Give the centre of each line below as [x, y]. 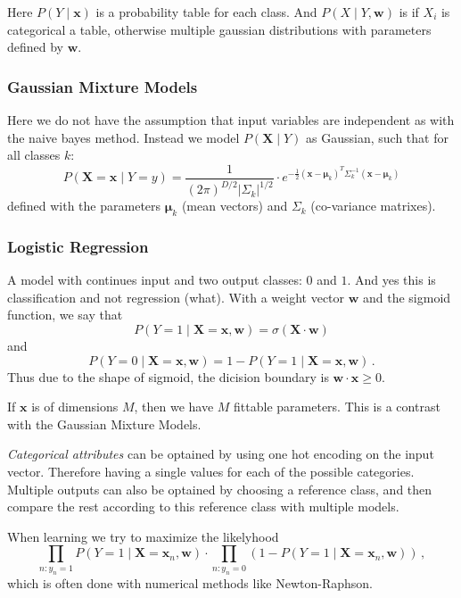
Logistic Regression [78, 246]
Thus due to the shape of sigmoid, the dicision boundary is [168, 376]
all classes [34, 155]
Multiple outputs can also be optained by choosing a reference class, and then [220, 489]
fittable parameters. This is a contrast [337, 407]
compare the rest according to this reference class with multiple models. [203, 507]
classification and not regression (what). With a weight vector [176, 297]
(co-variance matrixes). [373, 206]
